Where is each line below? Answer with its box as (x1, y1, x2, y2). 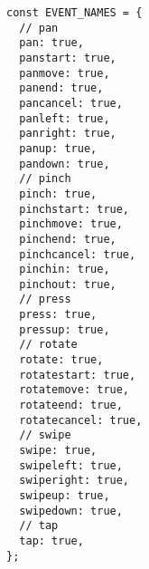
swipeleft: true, (19, 458, 123, 472)
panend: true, (19, 82, 104, 95)
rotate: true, (19, 353, 104, 367)
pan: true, (19, 36, 84, 50)
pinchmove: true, (19, 217, 123, 231)
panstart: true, (19, 51, 116, 64)
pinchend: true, (19, 232, 116, 246)
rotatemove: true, (19, 383, 130, 397)
